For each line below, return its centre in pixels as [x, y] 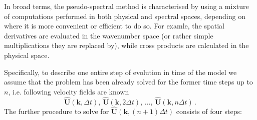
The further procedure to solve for [57, 111]
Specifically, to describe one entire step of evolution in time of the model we [120, 72]
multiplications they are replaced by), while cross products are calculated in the [126, 45]
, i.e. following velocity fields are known [69, 91]
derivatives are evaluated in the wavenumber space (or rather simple [109, 35]
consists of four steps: [209, 111]
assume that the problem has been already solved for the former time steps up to [128, 82]
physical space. [27, 55]
